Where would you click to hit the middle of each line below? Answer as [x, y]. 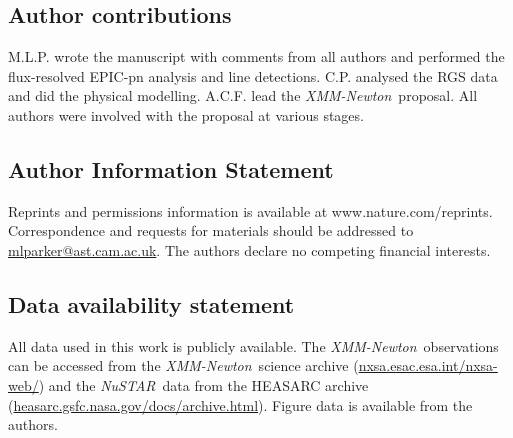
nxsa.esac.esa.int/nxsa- [428, 365]
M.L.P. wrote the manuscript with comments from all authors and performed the [256, 56]
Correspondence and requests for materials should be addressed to [211, 230]
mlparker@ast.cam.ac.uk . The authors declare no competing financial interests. [249, 249]
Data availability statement [151, 303]
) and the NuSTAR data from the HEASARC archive [203, 384]
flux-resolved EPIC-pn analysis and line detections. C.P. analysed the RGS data [253, 75]
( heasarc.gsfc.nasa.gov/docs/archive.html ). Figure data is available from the [240, 404]
